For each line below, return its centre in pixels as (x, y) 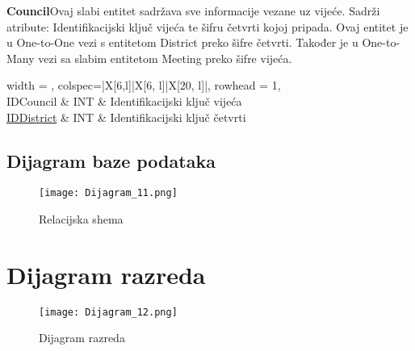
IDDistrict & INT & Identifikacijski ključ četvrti (126, 117)
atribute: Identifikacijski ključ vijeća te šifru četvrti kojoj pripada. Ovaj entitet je (207, 26)
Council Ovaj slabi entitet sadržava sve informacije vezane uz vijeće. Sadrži (193, 10)
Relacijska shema (81, 219)
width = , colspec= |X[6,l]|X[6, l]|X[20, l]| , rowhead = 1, (144, 85)
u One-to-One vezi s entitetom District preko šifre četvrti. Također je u (182, 42)
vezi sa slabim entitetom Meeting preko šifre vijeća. (165, 58)
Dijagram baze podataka (111, 160)
